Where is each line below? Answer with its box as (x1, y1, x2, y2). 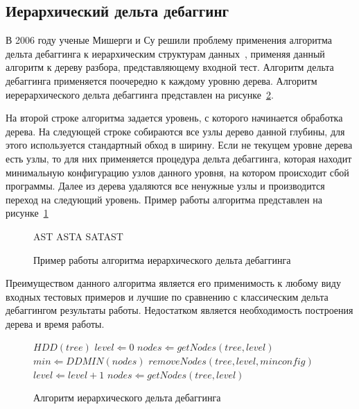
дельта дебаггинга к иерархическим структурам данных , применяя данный (6, 46, 325, 60)
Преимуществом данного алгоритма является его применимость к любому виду (6, 276, 341, 290)
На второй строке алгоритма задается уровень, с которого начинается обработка (6, 110, 343, 125)
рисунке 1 (6, 206, 49, 220)
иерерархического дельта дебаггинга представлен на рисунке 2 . (6, 87, 274, 101)
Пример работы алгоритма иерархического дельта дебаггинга (33, 252, 291, 267)
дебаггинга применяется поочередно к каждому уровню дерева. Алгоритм (6, 73, 317, 87)
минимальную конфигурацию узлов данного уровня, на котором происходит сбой (6, 165, 349, 179)
